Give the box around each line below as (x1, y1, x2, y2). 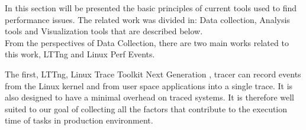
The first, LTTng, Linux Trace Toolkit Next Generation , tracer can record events (5, 67, 301, 80)
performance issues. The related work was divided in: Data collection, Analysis (5, 13, 290, 25)
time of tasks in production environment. (5, 114, 153, 126)
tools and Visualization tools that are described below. (5, 25, 203, 37)
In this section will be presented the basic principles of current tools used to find (5, 2, 297, 14)
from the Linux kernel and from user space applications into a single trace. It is (5, 79, 293, 92)
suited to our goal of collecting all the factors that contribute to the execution (5, 102, 288, 115)
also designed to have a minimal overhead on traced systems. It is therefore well (5, 91, 294, 103)
